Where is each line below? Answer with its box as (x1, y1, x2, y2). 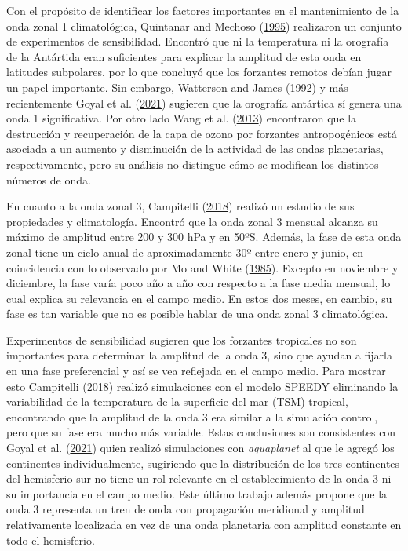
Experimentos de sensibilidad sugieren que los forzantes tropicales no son (6, 331, 357, 348)
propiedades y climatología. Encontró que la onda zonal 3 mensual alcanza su (6, 213, 378, 229)
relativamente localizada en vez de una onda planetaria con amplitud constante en (6, 516, 402, 532)
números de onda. (6, 171, 91, 188)
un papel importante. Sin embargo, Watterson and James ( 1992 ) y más (6, 78, 348, 95)
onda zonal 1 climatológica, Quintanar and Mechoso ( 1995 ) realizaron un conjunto (6, 17, 402, 34)
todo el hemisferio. (6, 531, 95, 548)
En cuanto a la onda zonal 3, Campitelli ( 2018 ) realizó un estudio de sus (6, 198, 355, 214)
